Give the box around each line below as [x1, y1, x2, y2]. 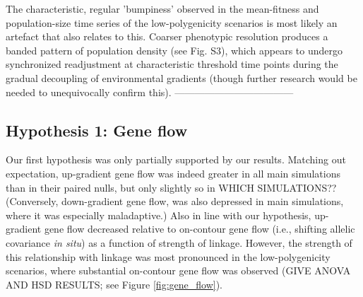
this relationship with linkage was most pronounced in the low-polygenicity [6, 249, 331, 264]
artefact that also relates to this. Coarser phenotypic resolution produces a [6, 29, 328, 44]
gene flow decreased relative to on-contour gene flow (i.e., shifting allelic [44, 221, 355, 236]
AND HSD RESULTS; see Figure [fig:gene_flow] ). [6, 276, 222, 291]
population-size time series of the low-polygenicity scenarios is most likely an [6, 15, 338, 30]
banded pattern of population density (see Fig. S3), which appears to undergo [6, 42, 343, 57]
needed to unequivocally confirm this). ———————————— [6, 84, 294, 99]
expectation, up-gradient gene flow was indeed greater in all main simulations [6, 165, 341, 180]
